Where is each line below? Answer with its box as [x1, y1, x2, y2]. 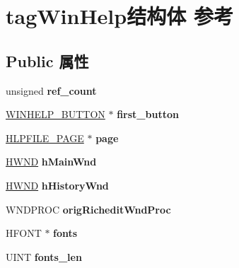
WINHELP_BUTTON [6, 107, 105, 122]
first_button [117, 107, 179, 122]
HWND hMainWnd [6, 154, 97, 169]
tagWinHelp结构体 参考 [6, 1, 233, 30]
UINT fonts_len [6, 249, 82, 264]
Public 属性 [6, 49, 89, 71]
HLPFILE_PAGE [6, 130, 84, 145]
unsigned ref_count [6, 83, 97, 98]
